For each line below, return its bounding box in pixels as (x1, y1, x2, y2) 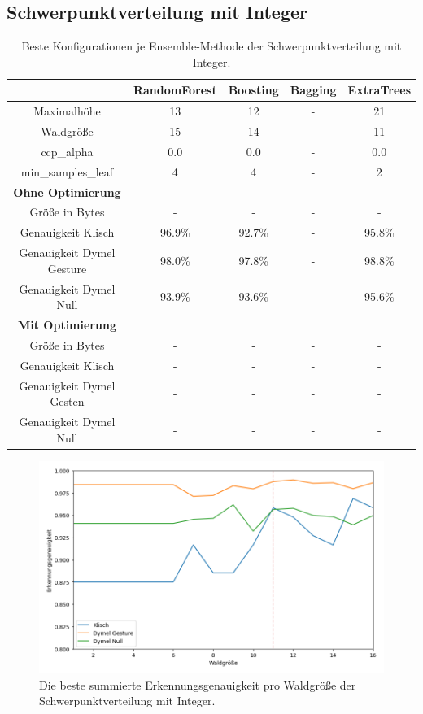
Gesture (47, 259, 87, 276)
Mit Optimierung (17, 316, 116, 333)
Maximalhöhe (33, 102, 101, 120)
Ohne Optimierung (13, 183, 121, 200)
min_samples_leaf (20, 163, 114, 180)
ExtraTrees (347, 81, 411, 98)
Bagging (290, 81, 337, 98)
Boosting (228, 81, 279, 98)
